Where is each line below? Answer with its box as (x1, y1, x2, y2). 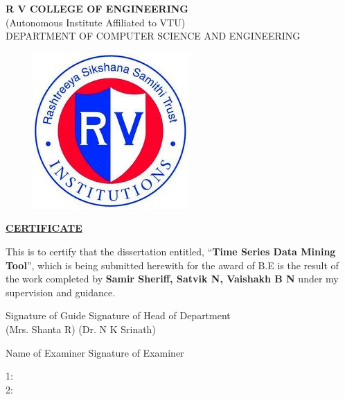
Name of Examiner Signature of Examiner (6, 345, 184, 359)
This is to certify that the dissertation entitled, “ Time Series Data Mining (6, 244, 336, 258)
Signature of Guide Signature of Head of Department (6, 308, 231, 323)
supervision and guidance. (6, 285, 116, 299)
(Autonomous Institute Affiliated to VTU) (6, 15, 186, 29)
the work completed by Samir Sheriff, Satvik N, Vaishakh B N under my (6, 271, 339, 286)
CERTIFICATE (6, 221, 82, 235)
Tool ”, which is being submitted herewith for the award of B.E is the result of (6, 257, 339, 272)
